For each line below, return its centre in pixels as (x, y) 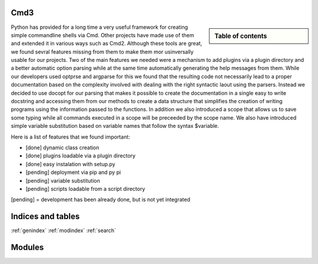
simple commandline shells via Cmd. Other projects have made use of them (102, 35)
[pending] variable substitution (63, 180)
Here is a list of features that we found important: (71, 137)
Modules (27, 247)
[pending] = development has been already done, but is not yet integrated (101, 200)
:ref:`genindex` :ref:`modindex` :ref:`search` (63, 230)
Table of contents (241, 36)
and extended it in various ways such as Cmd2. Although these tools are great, (107, 44)
